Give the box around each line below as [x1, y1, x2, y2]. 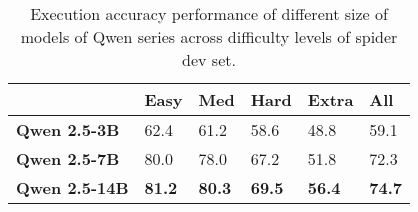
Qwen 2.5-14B [16, 176, 129, 199]
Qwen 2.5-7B [16, 147, 120, 170]
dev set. [182, 48, 236, 71]
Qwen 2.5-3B [16, 118, 120, 141]
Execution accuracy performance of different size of [30, 2, 388, 25]
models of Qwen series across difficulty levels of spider [20, 25, 398, 48]
